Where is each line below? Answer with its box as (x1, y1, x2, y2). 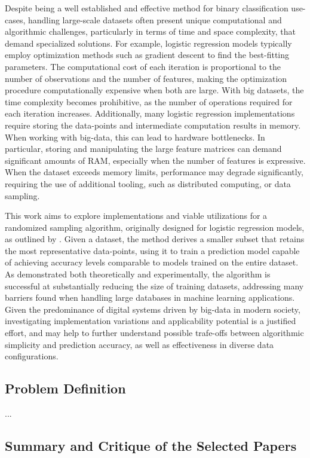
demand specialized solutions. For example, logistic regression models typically (5, 36, 292, 49)
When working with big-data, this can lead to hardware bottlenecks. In (5, 130, 265, 143)
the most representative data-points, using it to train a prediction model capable (5, 244, 300, 257)
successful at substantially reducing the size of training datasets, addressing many (5, 279, 304, 292)
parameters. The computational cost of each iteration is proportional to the (5, 60, 281, 72)
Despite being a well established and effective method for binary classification (5, 2, 288, 14)
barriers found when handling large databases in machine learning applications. (5, 291, 295, 304)
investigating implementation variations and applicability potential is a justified (5, 315, 296, 327)
